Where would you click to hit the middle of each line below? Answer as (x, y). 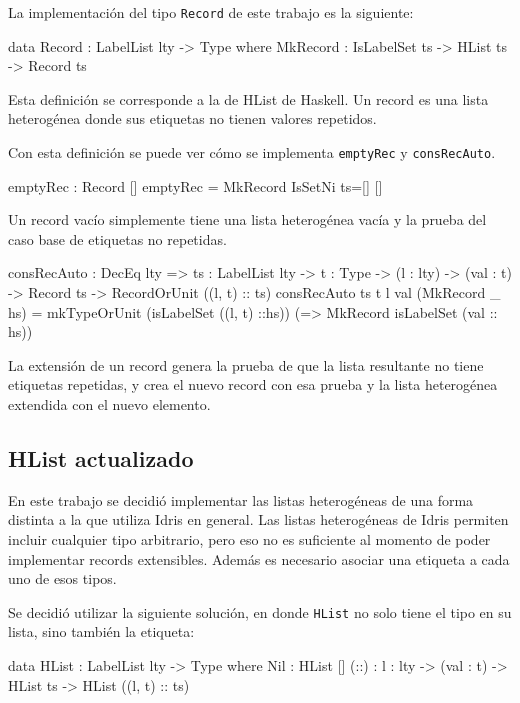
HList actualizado (101, 458)
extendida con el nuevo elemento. (109, 404)
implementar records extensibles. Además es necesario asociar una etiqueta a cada (259, 558)
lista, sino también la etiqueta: (101, 631)
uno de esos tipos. (62, 578)
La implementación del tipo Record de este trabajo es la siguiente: (211, 12)
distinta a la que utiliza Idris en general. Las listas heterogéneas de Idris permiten (258, 519)
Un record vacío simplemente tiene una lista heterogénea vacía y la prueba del (247, 219)
